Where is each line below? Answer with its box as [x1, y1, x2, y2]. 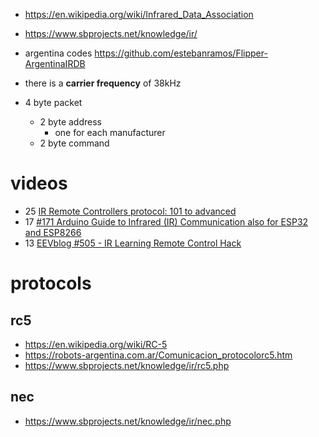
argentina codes [24, 47, 93, 59]
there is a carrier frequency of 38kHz [24, 77, 182, 89]
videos [10, 172, 68, 195]
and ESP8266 [24, 226, 82, 238]
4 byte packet [24, 97, 83, 108]
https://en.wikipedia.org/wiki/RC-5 [24, 338, 168, 350]
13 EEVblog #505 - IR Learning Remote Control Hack [24, 237, 242, 249]
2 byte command [39, 137, 110, 149]
